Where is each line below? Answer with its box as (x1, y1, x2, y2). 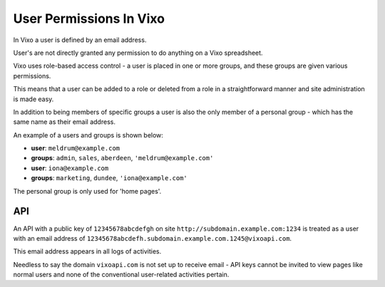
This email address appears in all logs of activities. (13, 247, 162, 256)
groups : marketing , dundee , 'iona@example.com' (31, 174, 188, 182)
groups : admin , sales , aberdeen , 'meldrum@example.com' (31, 154, 214, 162)
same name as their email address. (13, 118, 115, 126)
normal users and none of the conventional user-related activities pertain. (13, 271, 230, 279)
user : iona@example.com (31, 164, 109, 172)
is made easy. (13, 95, 54, 103)
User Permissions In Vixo (13, 11, 165, 26)
